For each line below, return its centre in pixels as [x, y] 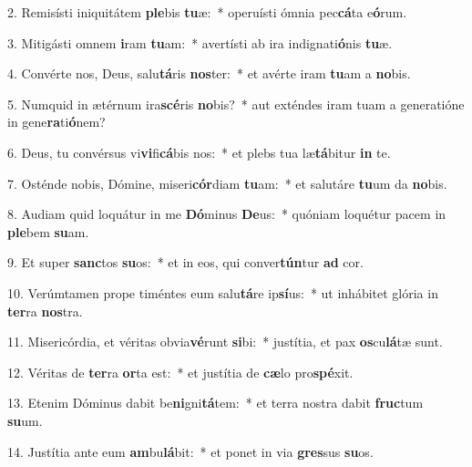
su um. [25, 420]
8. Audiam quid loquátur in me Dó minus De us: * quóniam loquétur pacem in [227, 214]
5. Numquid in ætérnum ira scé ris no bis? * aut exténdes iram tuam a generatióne [236, 104]
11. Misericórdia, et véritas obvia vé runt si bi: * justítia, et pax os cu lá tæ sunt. [225, 342]
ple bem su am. [48, 231]
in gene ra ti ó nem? [56, 122]
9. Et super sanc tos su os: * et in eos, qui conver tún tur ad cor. [185, 262]
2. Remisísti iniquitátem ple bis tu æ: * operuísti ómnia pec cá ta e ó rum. [207, 12]
